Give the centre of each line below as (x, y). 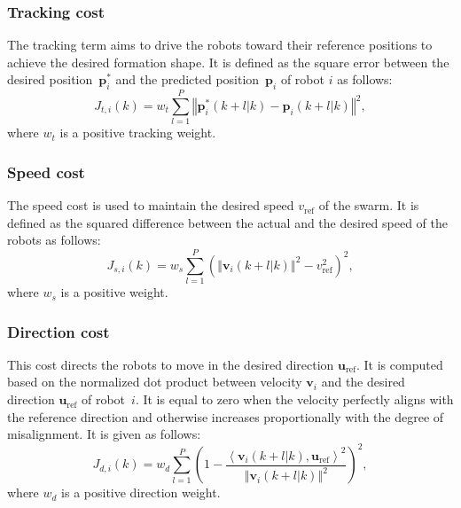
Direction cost (59, 331)
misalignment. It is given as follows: (104, 434)
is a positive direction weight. (141, 492)
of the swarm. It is (369, 205)
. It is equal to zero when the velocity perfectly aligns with (294, 399)
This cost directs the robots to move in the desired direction (171, 364)
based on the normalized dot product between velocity (155, 382)
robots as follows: (54, 240)
